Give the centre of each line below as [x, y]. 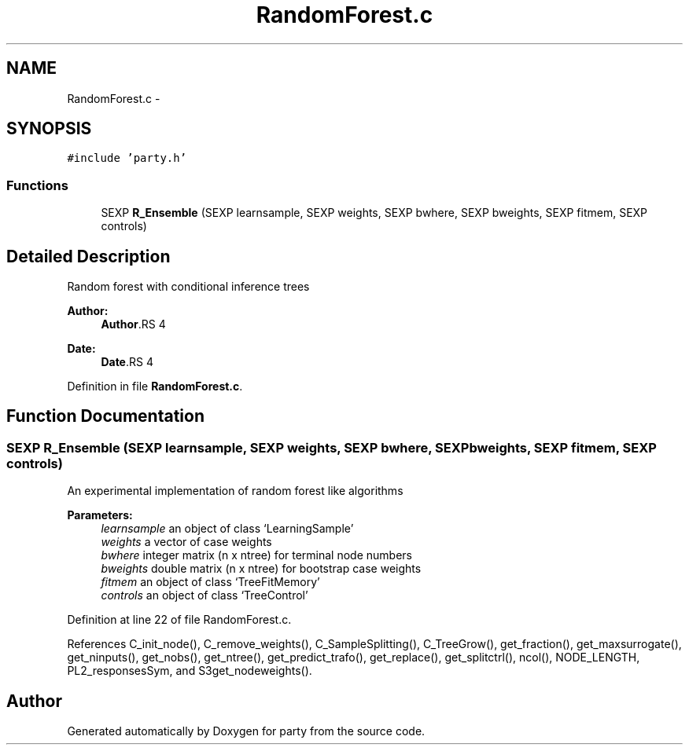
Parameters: [100, 515]
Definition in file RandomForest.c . [155, 386]
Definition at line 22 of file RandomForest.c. [179, 620]
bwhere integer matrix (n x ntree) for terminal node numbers [256, 555]
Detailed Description [88, 256]
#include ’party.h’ [127, 158]
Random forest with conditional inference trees [188, 287]
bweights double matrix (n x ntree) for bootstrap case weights [261, 569]
